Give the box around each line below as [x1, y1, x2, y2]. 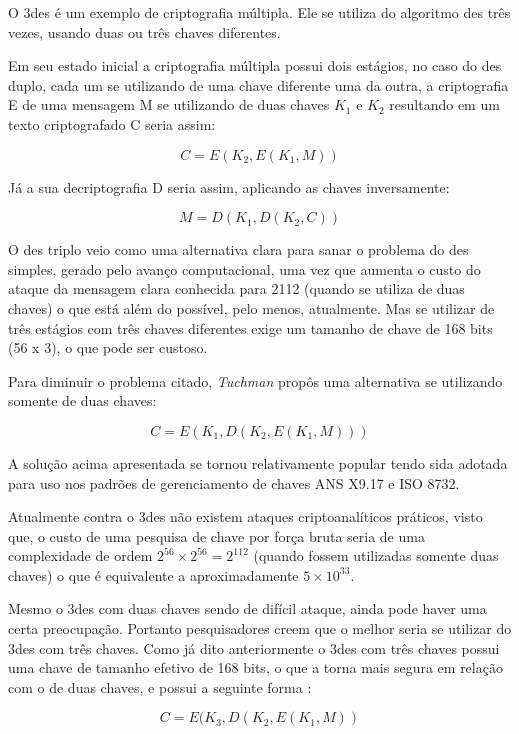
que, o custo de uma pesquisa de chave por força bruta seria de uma [8, 525, 425, 546]
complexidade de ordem [8, 545, 153, 566]
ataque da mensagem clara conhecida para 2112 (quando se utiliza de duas [8, 278, 465, 299]
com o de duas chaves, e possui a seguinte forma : [8, 676, 312, 697]
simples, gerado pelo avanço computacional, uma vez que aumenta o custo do [8, 258, 481, 279]
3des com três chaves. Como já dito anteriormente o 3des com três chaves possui [8, 637, 500, 658]
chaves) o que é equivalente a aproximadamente [8, 564, 299, 585]
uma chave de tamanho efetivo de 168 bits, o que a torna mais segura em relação [8, 657, 503, 678]
